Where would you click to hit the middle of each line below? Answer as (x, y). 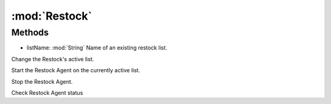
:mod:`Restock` (51, 16)
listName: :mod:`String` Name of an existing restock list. (97, 48)
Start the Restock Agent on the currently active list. (76, 70)
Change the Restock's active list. (53, 59)
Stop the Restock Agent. (42, 81)
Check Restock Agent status (47, 92)
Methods (30, 32)
